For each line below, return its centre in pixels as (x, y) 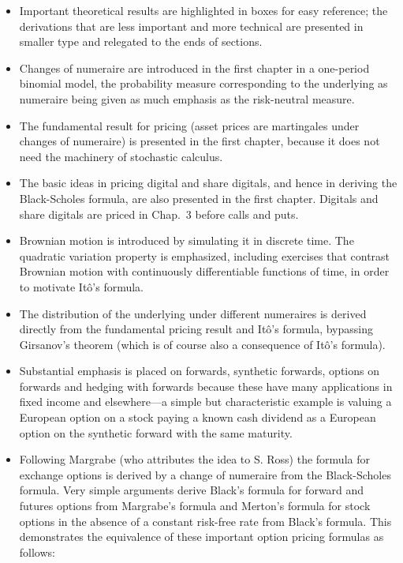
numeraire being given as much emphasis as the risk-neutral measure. (187, 98)
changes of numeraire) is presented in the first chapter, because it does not (200, 141)
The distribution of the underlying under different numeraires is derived (193, 313)
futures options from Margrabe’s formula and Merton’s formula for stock (195, 506)
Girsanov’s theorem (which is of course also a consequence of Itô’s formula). (202, 344)
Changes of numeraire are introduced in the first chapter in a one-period (194, 68)
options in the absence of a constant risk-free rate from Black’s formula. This (205, 521)
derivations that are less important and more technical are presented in (191, 26)
